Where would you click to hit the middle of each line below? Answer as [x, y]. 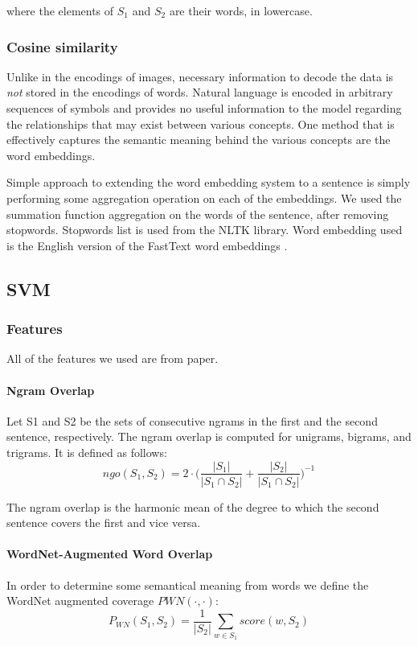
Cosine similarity [62, 46]
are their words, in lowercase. [241, 10]
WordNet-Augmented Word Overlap [110, 554]
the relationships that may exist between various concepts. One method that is [201, 123]
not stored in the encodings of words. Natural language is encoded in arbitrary [200, 92]
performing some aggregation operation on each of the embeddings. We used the [204, 198]
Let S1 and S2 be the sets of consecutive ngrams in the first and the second [192, 420]
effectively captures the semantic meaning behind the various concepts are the [199, 140]
